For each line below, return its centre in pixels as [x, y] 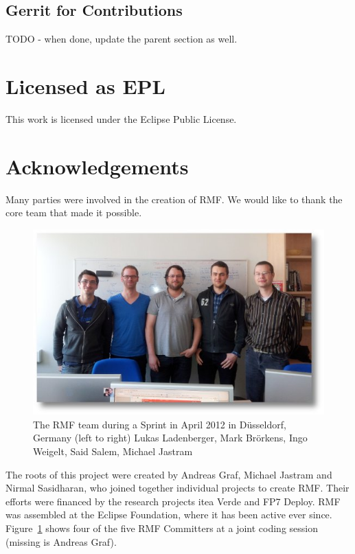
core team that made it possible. [74, 212]
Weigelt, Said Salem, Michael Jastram [113, 451]
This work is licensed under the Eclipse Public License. [121, 118]
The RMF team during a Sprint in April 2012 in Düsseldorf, [160, 424]
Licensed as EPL [85, 85]
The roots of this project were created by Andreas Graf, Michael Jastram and [169, 474]
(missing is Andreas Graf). [61, 541]
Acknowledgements [97, 166]
